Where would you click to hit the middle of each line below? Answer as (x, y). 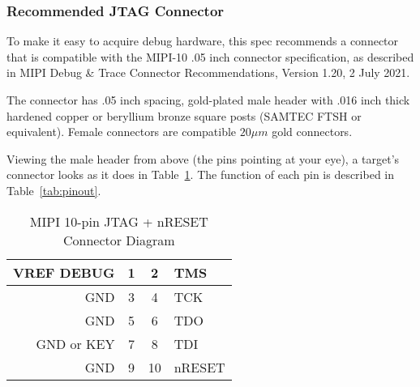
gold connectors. (312, 132)
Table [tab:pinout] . (54, 190)
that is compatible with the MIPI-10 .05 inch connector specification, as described (210, 56)
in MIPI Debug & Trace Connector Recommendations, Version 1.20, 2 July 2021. (208, 72)
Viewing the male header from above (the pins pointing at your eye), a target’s (203, 158)
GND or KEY (75, 343)
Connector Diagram (119, 240)
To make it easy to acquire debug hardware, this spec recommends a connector (203, 41)
